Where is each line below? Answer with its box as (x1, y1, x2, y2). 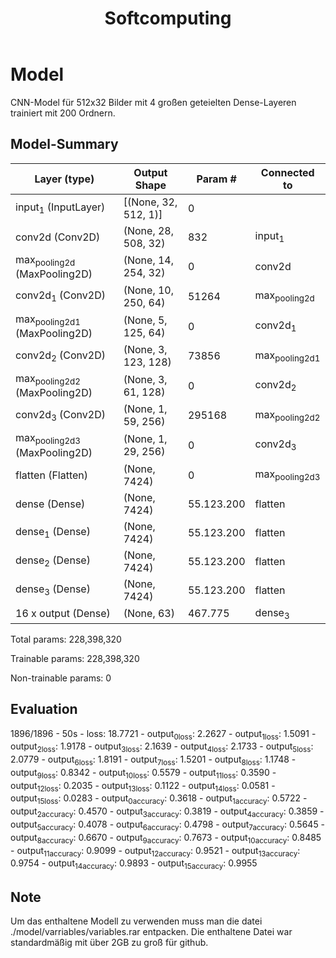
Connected (260, 165, 315, 179)
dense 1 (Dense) (15, 524, 91, 541)
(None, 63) (123, 607, 175, 621)
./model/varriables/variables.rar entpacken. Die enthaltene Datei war (10, 926, 293, 938)
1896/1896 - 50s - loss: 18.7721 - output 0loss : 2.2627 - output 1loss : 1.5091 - (10, 727, 317, 742)
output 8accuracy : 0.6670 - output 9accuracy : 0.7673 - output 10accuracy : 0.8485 (10, 831, 322, 846)
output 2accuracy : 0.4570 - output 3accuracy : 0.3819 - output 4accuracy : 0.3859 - (10, 805, 325, 820)
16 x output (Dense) (15, 607, 111, 621)
